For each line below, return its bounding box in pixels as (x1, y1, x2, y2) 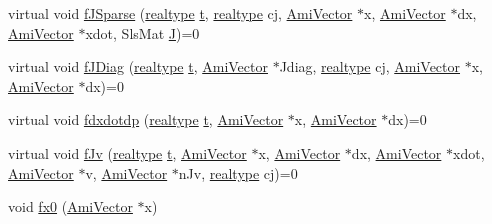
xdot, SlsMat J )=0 (85, 22, 200, 43)
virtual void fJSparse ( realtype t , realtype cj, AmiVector (8, 3, 353, 23)
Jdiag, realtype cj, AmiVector (279, 56, 461, 77)
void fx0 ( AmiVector (8, 196, 133, 217)
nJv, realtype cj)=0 (178, 162, 298, 183)
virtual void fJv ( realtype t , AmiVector (8, 142, 247, 163)
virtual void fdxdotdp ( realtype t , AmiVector (8, 109, 284, 130)
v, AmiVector (85, 162, 168, 183)
